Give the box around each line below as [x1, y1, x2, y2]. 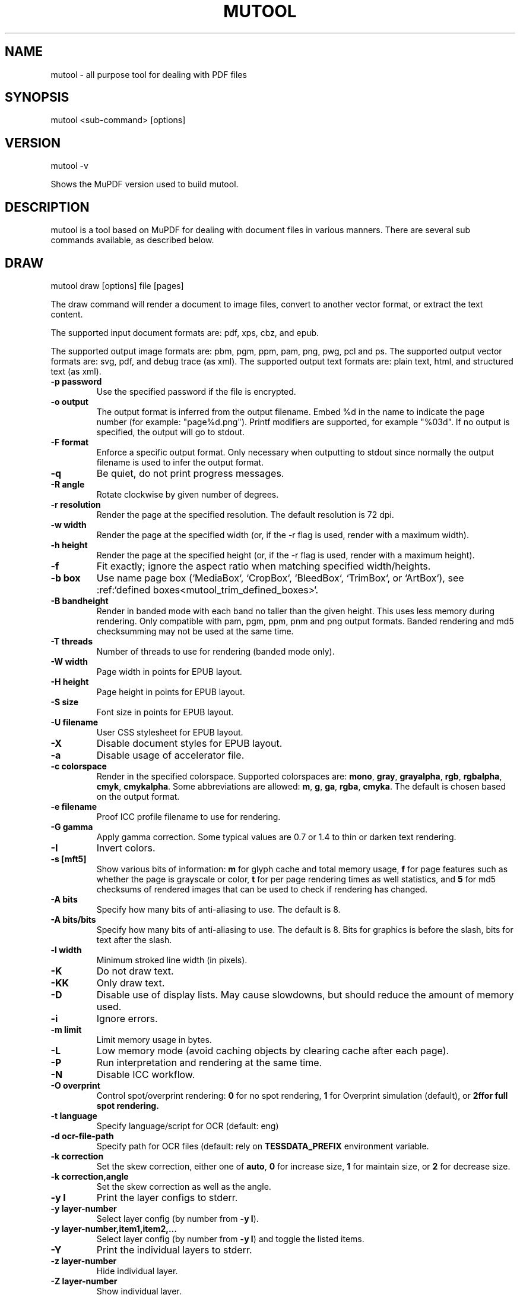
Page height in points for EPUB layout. [96, 686, 245, 697]
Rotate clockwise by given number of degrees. [96, 489, 279, 499]
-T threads [50, 636, 93, 646]
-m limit [50, 1024, 82, 1035]
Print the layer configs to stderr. [96, 1191, 238, 1203]
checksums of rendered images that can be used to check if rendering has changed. [96, 884, 428, 894]
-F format [50, 436, 89, 447]
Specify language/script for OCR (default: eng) [96, 1120, 279, 1131]
